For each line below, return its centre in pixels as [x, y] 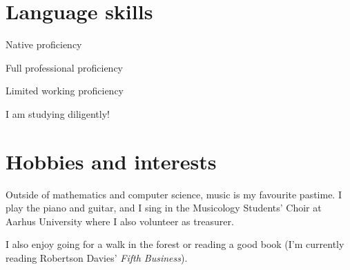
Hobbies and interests [111, 161]
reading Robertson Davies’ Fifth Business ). [97, 258]
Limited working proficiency [65, 91]
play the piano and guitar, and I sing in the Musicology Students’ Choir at [164, 208]
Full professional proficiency [65, 67]
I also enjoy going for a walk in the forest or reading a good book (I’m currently [175, 244]
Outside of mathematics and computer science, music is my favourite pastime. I [174, 194]
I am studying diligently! [58, 113]
